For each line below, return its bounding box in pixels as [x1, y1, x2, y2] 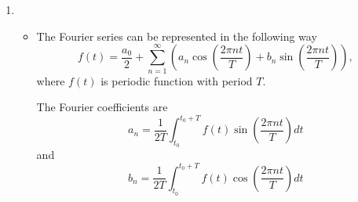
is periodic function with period [100, 72, 253, 88]
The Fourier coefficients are [36, 99, 168, 115]
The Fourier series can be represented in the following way [36, 27, 317, 44]
